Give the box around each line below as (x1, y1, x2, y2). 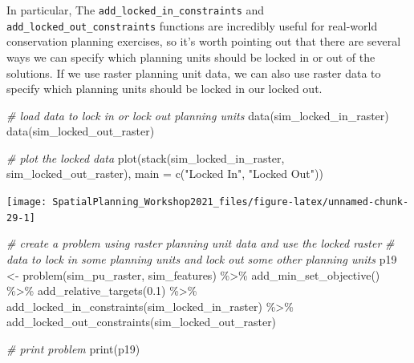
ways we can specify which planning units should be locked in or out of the (6, 48, 375, 65)
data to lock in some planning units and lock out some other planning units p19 (6, 250, 397, 267)
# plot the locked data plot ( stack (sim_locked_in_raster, (6, 149, 285, 166)
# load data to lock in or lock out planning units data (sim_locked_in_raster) (6, 107, 389, 123)
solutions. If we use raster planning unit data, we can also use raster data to (6, 64, 381, 81)
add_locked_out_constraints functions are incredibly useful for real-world (6, 17, 378, 34)
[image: (6, 196, 47, 208)
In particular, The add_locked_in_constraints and (6, 2, 265, 18)
